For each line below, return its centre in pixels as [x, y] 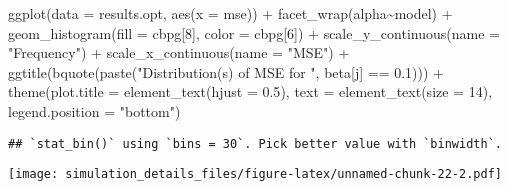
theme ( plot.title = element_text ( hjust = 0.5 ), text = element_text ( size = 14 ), [250, 91]
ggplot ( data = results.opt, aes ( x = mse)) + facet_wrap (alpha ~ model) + [230, 13]
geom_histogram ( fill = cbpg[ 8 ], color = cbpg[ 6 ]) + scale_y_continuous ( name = [254, 32]
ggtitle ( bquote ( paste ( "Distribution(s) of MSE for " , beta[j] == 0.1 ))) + [226, 71]
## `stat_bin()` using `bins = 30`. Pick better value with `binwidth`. [255, 143]
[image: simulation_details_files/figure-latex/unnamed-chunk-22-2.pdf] [255, 174]
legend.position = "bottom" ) [94, 110]
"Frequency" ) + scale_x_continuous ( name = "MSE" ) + [179, 52]
